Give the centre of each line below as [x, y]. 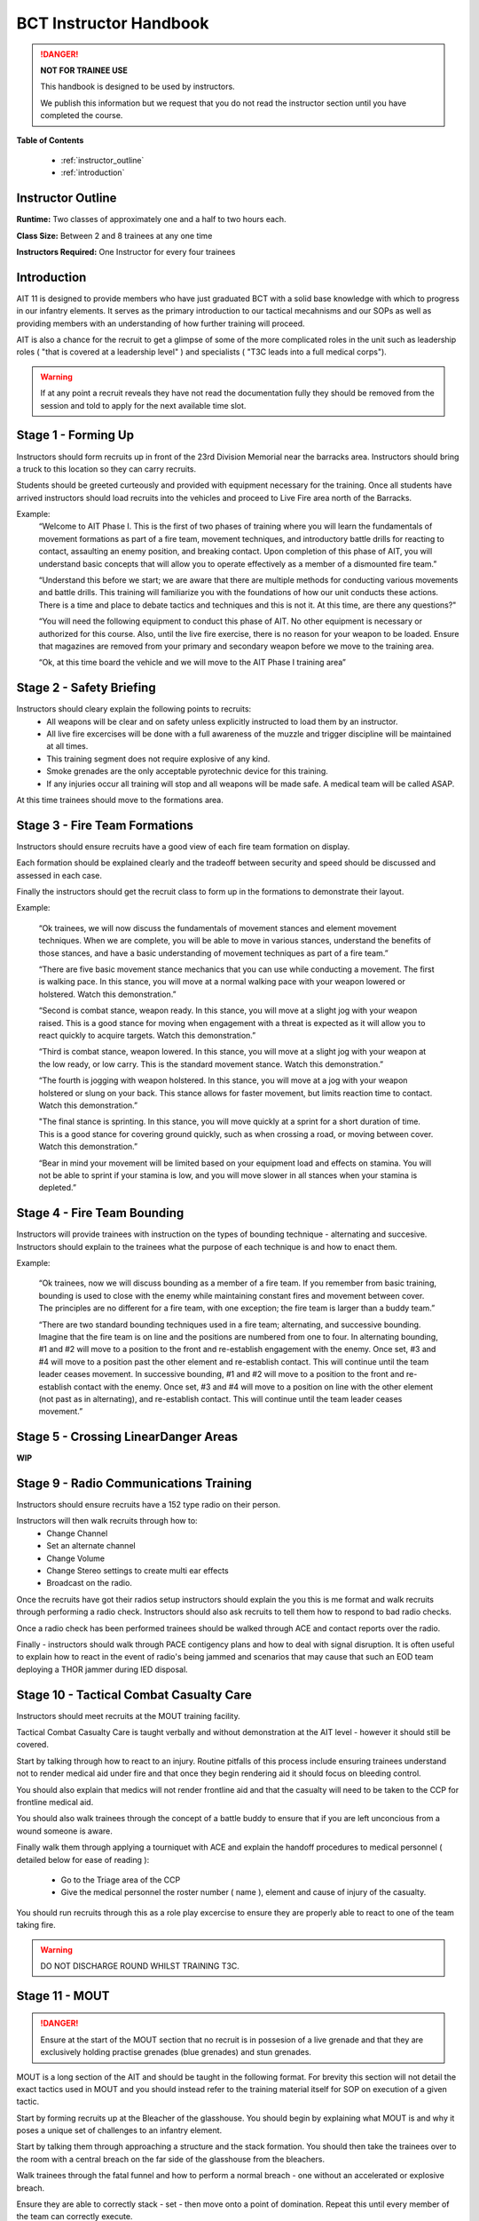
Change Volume [76, 1558]
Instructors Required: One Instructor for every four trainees [126, 251]
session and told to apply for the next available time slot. [143, 405]
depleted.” [58, 1188]
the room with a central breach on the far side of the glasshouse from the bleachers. [171, 2159]
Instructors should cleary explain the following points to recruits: [134, 709]
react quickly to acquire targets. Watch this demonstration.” [147, 1035]
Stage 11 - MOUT [63, 1996]
